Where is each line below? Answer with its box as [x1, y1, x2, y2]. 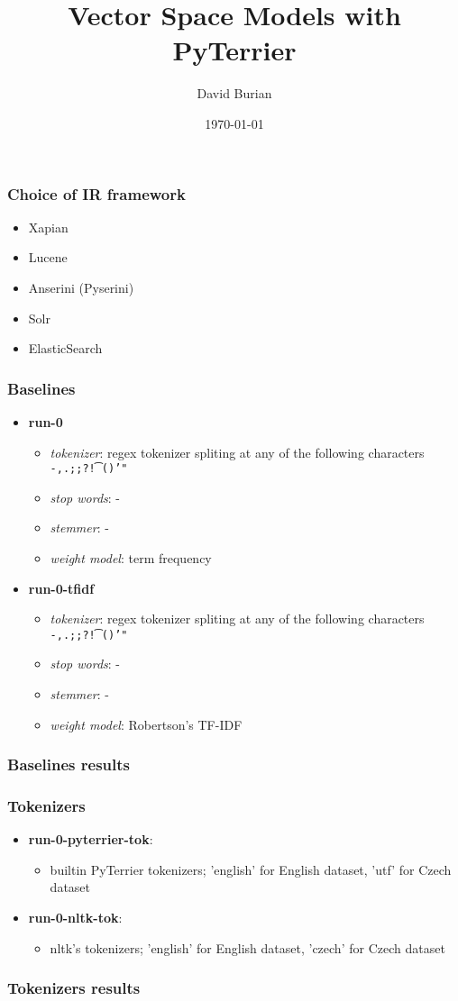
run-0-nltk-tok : [28, 908, 123, 927]
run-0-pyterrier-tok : [28, 830, 153, 849]
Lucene [28, 248, 68, 267]
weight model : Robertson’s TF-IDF [50, 714, 243, 733]
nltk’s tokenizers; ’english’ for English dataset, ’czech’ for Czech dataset [50, 938, 445, 957]
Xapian [28, 217, 69, 236]
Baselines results [7, 753, 130, 776]
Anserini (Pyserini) [28, 278, 134, 296]
